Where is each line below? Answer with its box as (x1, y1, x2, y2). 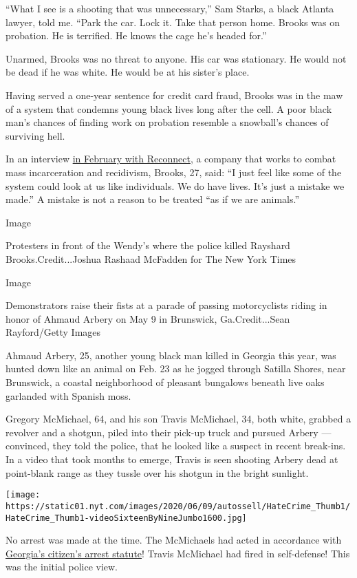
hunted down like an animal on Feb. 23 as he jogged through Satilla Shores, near (6, 361, 346, 376)
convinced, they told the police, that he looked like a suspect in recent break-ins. (6, 438, 346, 453)
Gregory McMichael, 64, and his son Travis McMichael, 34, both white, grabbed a (6, 411, 351, 426)
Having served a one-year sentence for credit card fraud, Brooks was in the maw (6, 87, 343, 102)
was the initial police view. (6, 559, 118, 574)
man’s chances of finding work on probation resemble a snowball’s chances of (6, 115, 329, 129)
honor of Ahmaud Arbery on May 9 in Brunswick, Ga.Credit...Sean (6, 311, 290, 325)
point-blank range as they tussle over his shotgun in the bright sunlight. (6, 465, 309, 480)
